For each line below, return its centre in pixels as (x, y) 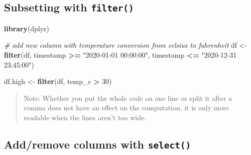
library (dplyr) (27, 28)
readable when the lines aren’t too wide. (85, 117)
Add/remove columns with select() (98, 144)
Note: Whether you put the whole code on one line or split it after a (128, 98)
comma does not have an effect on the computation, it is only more (126, 108)
